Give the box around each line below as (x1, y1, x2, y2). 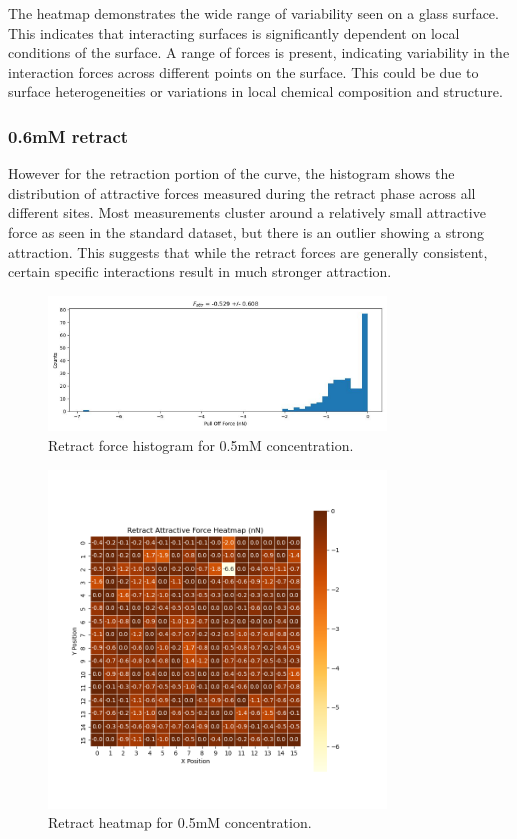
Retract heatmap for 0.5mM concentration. (48, 812, 312, 833)
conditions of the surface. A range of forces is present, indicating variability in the (8, 42, 510, 63)
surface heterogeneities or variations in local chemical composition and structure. (8, 81, 503, 102)
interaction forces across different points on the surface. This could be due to (8, 61, 479, 82)
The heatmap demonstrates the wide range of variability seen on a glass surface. (8, 3, 499, 23)
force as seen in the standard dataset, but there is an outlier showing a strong (8, 221, 484, 242)
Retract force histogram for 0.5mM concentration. (48, 435, 354, 456)
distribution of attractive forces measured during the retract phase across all (8, 182, 476, 203)
